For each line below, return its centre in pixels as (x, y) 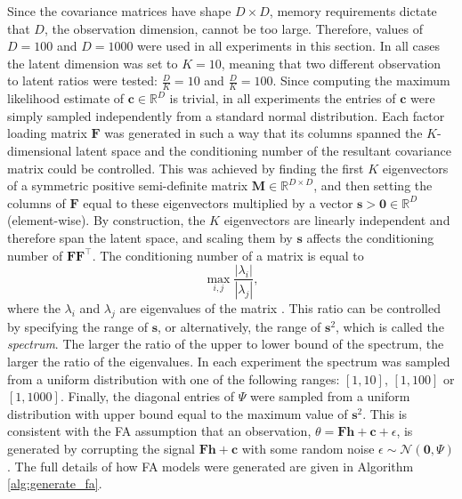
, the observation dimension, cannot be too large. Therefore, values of (233, 28)
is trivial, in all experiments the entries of (283, 98)
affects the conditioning (370, 237)
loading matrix (47, 133)
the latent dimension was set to (93, 63)
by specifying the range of (78, 326)
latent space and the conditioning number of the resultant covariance (263, 150)
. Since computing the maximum (361, 80)
